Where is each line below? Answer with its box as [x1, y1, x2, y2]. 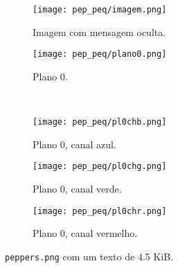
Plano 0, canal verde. [33, 181, 122, 195]
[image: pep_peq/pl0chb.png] [33, 117, 167, 127]
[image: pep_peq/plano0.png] [33, 49, 167, 60]
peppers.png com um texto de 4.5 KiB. [5, 249, 174, 263]
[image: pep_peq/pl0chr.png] [33, 206, 167, 216]
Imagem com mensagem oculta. [33, 24, 166, 39]
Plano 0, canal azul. [33, 136, 116, 151]
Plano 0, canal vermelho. [33, 226, 138, 240]
